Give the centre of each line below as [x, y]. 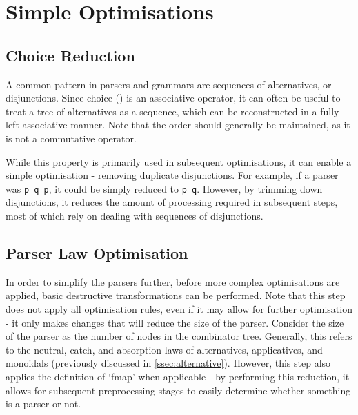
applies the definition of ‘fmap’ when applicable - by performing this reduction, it [178, 376]
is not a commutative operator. [71, 138]
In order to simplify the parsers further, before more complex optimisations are [173, 281]
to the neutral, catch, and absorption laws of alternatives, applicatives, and [164, 349]
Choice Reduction [70, 55]
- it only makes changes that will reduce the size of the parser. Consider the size [175, 322]
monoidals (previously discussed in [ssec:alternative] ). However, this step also [168, 363]
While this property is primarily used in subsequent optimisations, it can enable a [179, 161]
